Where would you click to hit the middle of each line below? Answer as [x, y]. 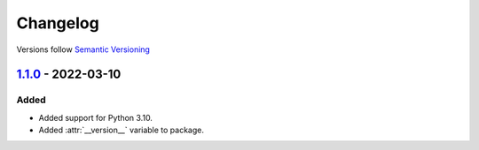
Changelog [58, 23]
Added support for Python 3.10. [95, 117]
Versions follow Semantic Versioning [83, 49]
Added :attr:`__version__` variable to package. [121, 130]
